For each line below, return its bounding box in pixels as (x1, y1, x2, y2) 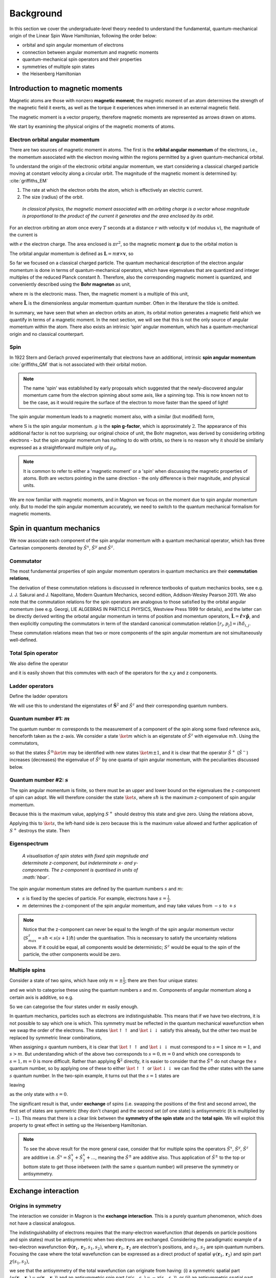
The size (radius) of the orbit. (22, 194, 84, 200)
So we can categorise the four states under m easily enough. (9, 1003, 139, 1010)
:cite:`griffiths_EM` (9, 177, 48, 184)
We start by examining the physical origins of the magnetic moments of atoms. (9, 123, 175, 129)
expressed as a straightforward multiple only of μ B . (9, 444, 118, 452)
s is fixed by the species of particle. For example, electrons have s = (22, 895, 167, 901)
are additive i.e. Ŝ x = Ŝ (23, 1154, 72, 1160)
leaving (9, 1082, 25, 1088)
